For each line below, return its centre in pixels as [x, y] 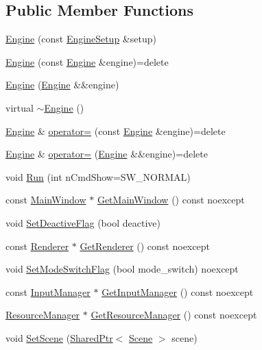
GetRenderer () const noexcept [145, 246]
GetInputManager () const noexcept [178, 291]
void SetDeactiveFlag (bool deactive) [83, 222]
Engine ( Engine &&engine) [62, 85]
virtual [20, 107]
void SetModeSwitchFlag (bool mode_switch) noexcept [122, 269]
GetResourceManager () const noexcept [174, 315]
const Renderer [37, 246]
